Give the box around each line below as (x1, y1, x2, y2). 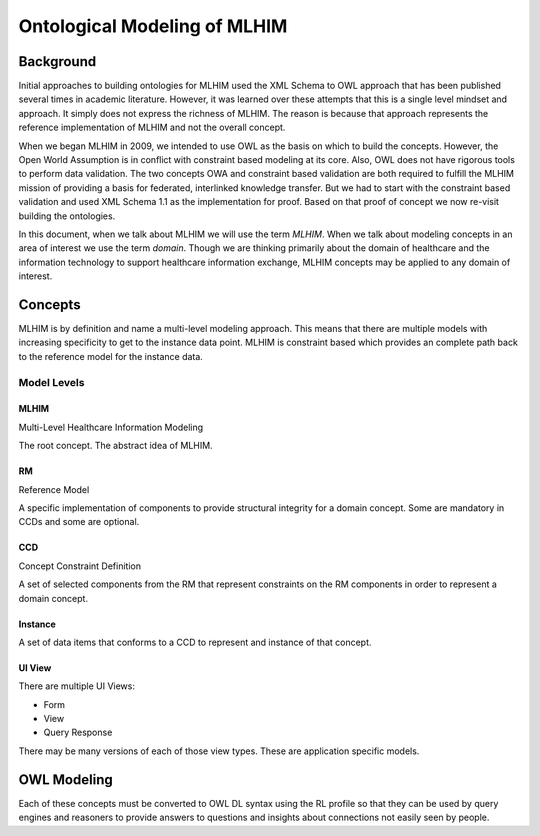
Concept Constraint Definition (18, 560, 142, 572)
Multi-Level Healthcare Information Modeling (18, 421, 204, 433)
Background (18, 53, 97, 70)
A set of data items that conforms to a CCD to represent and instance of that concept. (18, 636, 372, 648)
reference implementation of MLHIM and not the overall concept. (18, 121, 286, 134)
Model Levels (18, 375, 85, 389)
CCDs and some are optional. (18, 516, 140, 528)
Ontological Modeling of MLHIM (18, 15, 288, 37)
